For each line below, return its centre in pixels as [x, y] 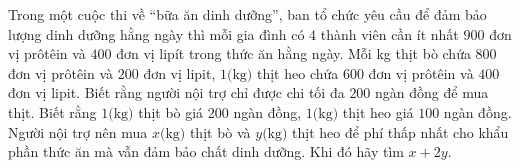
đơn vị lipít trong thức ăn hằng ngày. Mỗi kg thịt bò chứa [293, 53]
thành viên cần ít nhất [389, 33]
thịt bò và [220, 131]
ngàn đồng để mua [432, 92]
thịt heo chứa [297, 72]
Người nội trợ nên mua [78, 131]
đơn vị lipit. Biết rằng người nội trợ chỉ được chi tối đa [176, 92]
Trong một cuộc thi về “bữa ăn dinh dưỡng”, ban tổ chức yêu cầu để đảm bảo [247, 14]
